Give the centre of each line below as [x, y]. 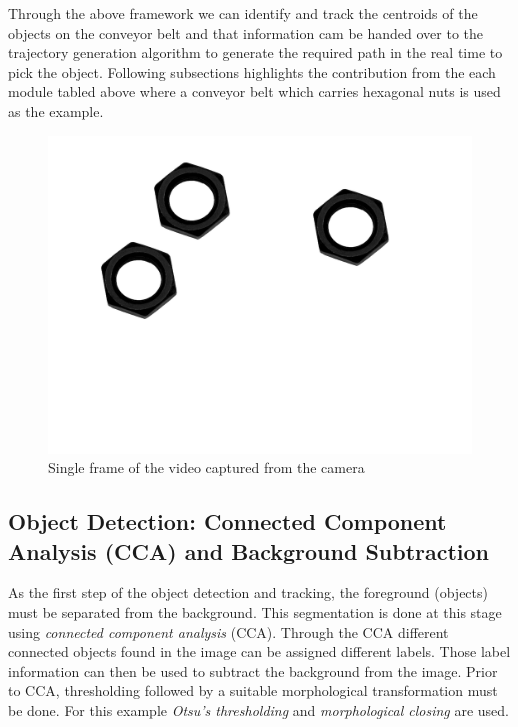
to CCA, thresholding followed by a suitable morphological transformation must [253, 690]
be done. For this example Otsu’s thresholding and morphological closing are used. [259, 709]
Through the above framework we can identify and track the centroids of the [243, 13]
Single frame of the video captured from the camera [206, 467]
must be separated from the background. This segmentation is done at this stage [255, 611]
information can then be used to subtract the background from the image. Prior [253, 670]
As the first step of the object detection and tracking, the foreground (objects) [248, 592]
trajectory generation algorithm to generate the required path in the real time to [255, 52]
